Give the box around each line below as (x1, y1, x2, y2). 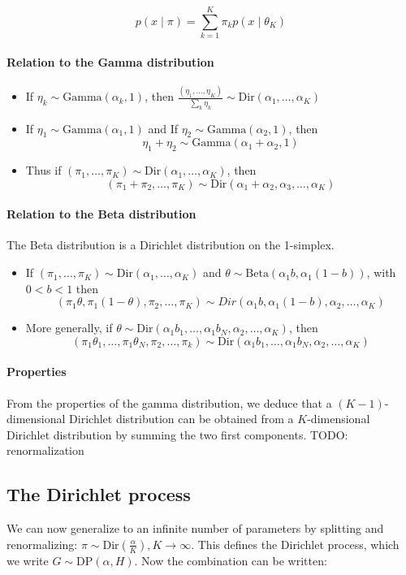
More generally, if (25, 319, 113, 336)
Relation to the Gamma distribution (6, 53, 214, 70)
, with (366, 264, 396, 281)
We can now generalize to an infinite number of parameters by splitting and (6, 520, 384, 537)
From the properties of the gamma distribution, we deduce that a (6, 394, 332, 411)
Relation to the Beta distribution (6, 205, 197, 223)
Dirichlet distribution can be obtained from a (69, 410, 294, 427)
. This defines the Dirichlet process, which (191, 535, 400, 552)
